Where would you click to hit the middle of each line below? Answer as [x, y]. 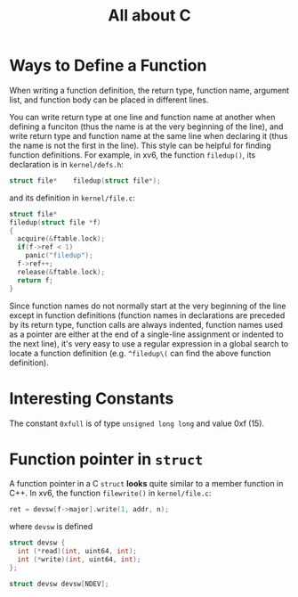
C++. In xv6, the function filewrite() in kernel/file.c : [110, 493]
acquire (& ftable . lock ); [61, 239]
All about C [149, 16]
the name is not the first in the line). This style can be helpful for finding [140, 145]
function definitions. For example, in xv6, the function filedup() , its [133, 155]
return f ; [35, 280]
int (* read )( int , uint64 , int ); [77, 552]
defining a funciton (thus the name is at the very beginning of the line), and [146, 127]
